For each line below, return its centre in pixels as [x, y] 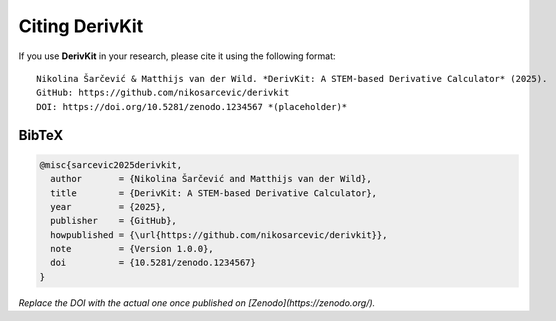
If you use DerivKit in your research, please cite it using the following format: [177, 56]
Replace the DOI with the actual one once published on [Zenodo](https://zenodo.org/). [197, 302]
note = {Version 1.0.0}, [132, 249]
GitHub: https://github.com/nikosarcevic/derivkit [163, 93]
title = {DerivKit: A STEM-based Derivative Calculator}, [214, 193]
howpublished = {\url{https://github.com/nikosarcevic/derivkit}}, [219, 234]
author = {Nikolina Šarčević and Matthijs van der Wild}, [211, 179]
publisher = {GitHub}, [113, 221]
